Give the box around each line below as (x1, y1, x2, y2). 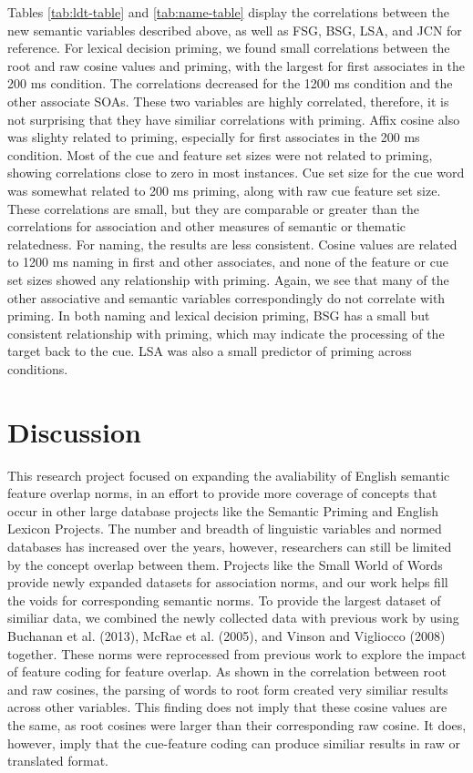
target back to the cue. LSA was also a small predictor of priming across (7, 341, 412, 361)
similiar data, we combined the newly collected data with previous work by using (7, 608, 459, 627)
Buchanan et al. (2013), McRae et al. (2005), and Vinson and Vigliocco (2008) (7, 626, 446, 645)
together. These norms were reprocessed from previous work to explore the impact (7, 644, 467, 663)
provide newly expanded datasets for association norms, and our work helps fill (7, 573, 448, 592)
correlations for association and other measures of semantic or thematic (7, 217, 406, 236)
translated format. (7, 751, 109, 770)
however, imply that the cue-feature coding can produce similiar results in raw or (7, 733, 461, 752)
